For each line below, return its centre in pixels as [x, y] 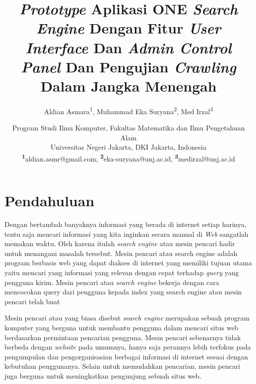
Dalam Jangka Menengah [128, 85]
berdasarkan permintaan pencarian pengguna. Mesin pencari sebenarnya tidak [123, 337]
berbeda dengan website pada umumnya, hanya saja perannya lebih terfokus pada [128, 347]
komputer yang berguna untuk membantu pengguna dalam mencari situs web [122, 328]
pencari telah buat [32, 301]
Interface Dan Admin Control [128, 47]
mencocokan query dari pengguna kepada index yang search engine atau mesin [123, 292]
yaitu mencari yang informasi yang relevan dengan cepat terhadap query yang [122, 272]
